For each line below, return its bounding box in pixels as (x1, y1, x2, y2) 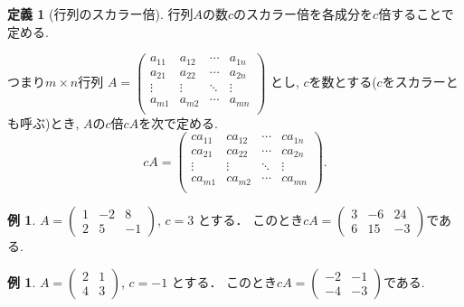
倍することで (378, 5, 454, 23)
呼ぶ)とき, (19, 113, 80, 132)
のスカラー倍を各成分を (233, 5, 374, 23)
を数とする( (308, 72, 377, 91)
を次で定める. (138, 113, 219, 132)
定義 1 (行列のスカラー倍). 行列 (7, 5, 194, 23)
